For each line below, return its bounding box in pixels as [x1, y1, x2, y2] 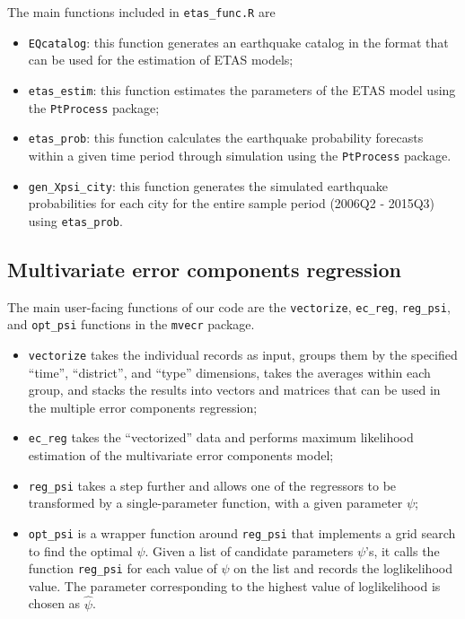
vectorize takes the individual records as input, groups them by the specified [28, 344, 458, 363]
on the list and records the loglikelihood [233, 559, 452, 578]
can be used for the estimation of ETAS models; [28, 50, 294, 69]
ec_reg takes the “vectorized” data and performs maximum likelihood [28, 428, 414, 447]
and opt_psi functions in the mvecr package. [7, 315, 255, 334]
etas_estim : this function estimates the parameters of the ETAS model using [28, 80, 456, 99]
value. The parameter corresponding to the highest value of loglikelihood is [28, 576, 441, 595]
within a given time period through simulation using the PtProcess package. [28, 145, 452, 164]
